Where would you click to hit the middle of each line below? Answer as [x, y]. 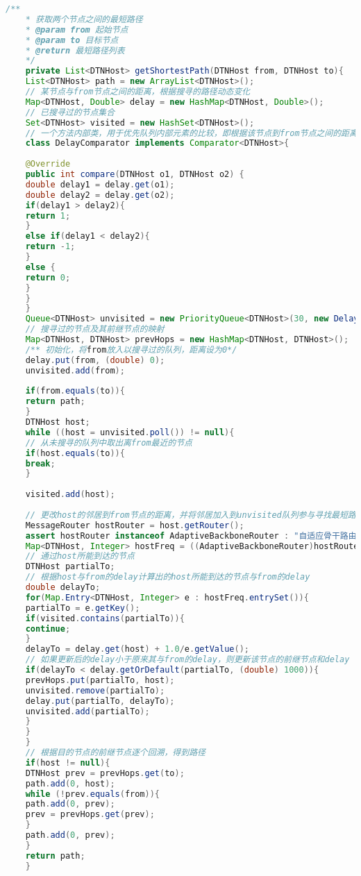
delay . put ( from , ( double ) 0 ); [95, 360]
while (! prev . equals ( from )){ [92, 794]
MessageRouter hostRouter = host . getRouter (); [135, 525]
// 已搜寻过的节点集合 [70, 112]
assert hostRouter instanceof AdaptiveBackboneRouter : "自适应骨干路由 [191, 536]
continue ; [48, 629]
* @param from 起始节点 [77, 30]
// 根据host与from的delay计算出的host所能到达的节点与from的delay [168, 577]
